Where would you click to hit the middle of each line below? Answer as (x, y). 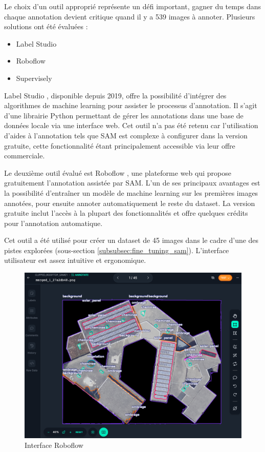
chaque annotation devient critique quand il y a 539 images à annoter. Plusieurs (130, 16)
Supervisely (34, 78)
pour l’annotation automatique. (53, 223)
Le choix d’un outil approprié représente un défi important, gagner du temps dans (132, 6)
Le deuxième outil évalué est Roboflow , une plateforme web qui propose (118, 172)
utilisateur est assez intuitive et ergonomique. (75, 260)
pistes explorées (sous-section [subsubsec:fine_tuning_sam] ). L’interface (117, 250)
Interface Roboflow (54, 445)
